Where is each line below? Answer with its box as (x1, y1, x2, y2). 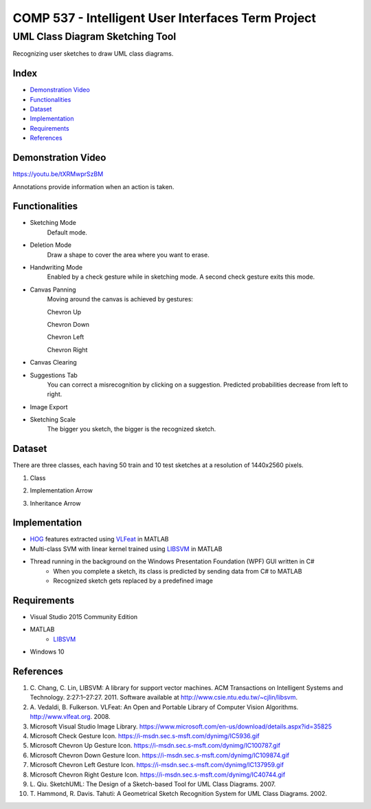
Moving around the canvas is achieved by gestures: (47, 295, 194, 303)
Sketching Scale (30, 416, 76, 424)
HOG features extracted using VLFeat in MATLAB (30, 535, 169, 543)
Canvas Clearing (30, 358, 77, 367)
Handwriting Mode (30, 263, 82, 272)
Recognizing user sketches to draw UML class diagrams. (12, 50, 174, 58)
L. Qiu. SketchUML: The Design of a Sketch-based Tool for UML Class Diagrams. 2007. (30, 779, 276, 788)
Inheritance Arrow (30, 499, 81, 507)
